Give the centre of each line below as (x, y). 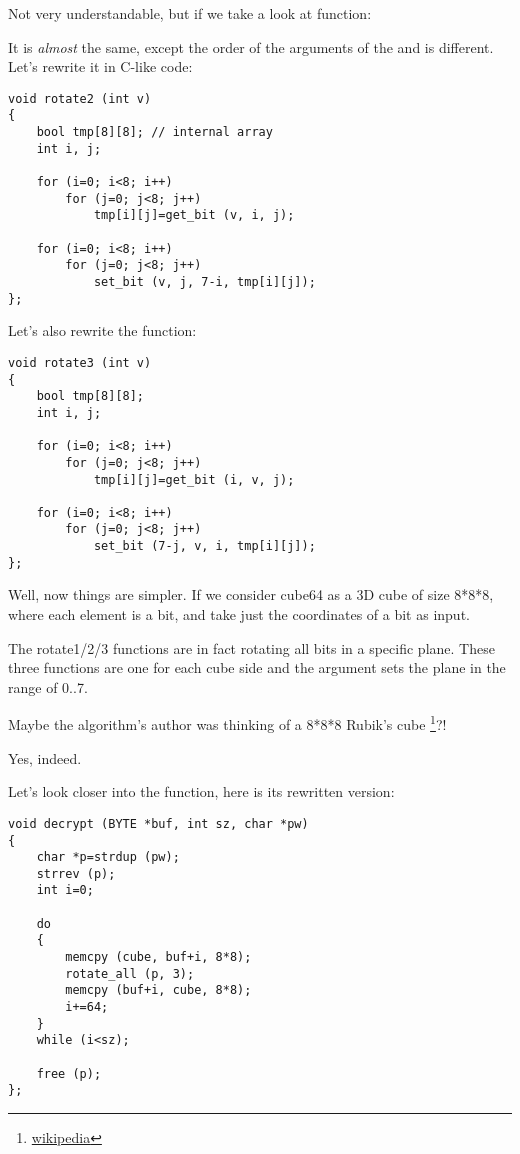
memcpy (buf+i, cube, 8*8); (158, 990)
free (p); (69, 1073)
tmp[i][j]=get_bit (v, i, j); (194, 215)
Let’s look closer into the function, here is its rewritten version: (201, 791)
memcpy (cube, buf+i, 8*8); (158, 957)
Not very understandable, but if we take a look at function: (190, 13)
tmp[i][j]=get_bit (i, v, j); (194, 479)
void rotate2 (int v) (80, 98)
